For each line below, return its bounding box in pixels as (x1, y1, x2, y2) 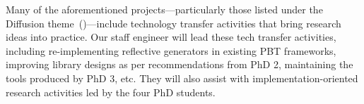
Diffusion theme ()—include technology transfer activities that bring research (6, 15, 341, 30)
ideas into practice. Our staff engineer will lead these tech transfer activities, (6, 30, 336, 44)
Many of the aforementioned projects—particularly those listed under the (6, 2, 323, 16)
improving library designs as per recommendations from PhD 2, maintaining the (6, 57, 353, 72)
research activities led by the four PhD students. (6, 84, 216, 99)
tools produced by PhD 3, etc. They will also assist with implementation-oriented (6, 70, 358, 85)
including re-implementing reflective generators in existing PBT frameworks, (6, 43, 336, 58)
